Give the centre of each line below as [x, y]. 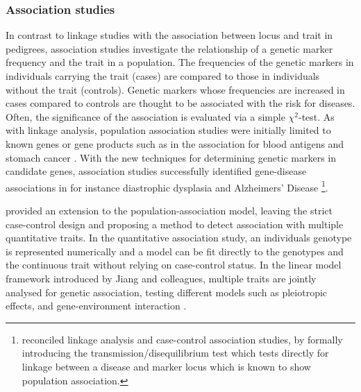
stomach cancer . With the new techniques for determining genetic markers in [171, 157]
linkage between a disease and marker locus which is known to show [166, 366]
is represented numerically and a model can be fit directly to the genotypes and [175, 251]
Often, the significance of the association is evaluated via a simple [145, 116]
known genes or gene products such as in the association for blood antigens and [175, 143]
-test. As [316, 116]
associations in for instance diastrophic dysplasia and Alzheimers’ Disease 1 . [167, 186]
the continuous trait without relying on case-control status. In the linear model [174, 265]
